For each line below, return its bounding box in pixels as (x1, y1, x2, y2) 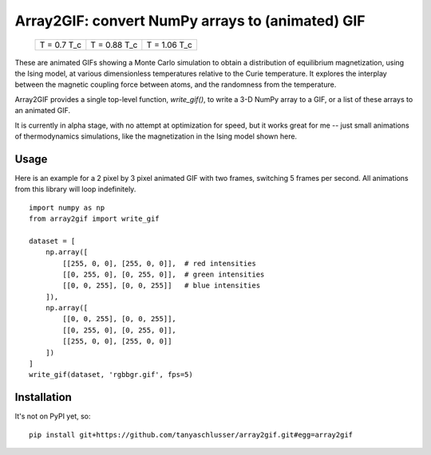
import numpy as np (29, 203, 105, 212)
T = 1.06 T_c (146, 39, 193, 50)
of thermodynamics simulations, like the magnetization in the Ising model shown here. (14, 131, 298, 141)
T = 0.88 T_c (90, 39, 138, 50)
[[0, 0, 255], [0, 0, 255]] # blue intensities (62, 281, 261, 290)
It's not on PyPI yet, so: (14, 411, 91, 422)
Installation (14, 390, 72, 404)
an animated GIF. (14, 106, 71, 116)
